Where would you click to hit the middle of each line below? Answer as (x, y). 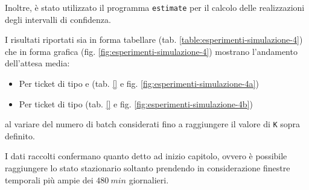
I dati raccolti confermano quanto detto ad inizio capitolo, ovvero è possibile (146, 156)
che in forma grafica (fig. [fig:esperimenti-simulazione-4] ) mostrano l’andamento (151, 51)
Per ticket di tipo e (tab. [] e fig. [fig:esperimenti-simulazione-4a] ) (139, 84)
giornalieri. (149, 179)
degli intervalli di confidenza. (58, 19)
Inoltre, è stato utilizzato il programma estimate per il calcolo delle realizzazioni (155, 7)
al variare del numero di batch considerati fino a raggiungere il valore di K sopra (153, 124)
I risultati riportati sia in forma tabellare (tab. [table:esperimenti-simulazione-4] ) (154, 40)
